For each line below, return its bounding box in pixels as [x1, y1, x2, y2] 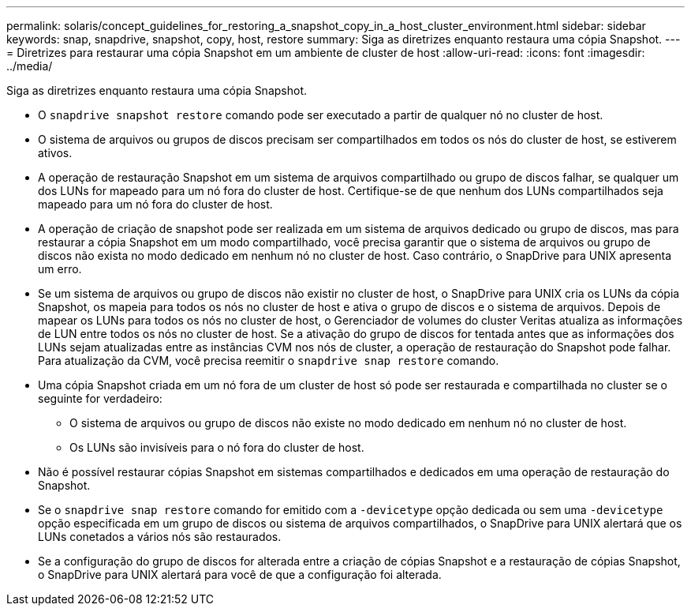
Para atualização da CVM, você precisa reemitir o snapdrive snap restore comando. [38, 354, 499, 367]
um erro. [38, 262, 82, 276]
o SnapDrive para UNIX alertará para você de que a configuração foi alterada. [38, 568, 442, 581]
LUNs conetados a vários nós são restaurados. [38, 530, 282, 543]
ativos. [38, 146, 73, 160]
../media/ [6, 59, 53, 73]
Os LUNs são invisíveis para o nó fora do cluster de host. [69, 441, 364, 454]
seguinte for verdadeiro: [38, 392, 162, 405]
